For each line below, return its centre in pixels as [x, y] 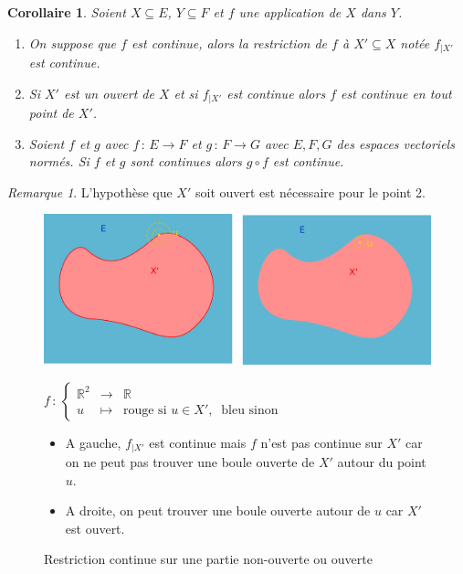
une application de [290, 12]
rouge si [145, 410]
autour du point [382, 462]
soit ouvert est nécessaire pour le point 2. [310, 191]
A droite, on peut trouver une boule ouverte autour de [218, 510]
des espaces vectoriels [395, 143]
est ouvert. [95, 528]
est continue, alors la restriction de [229, 43]
